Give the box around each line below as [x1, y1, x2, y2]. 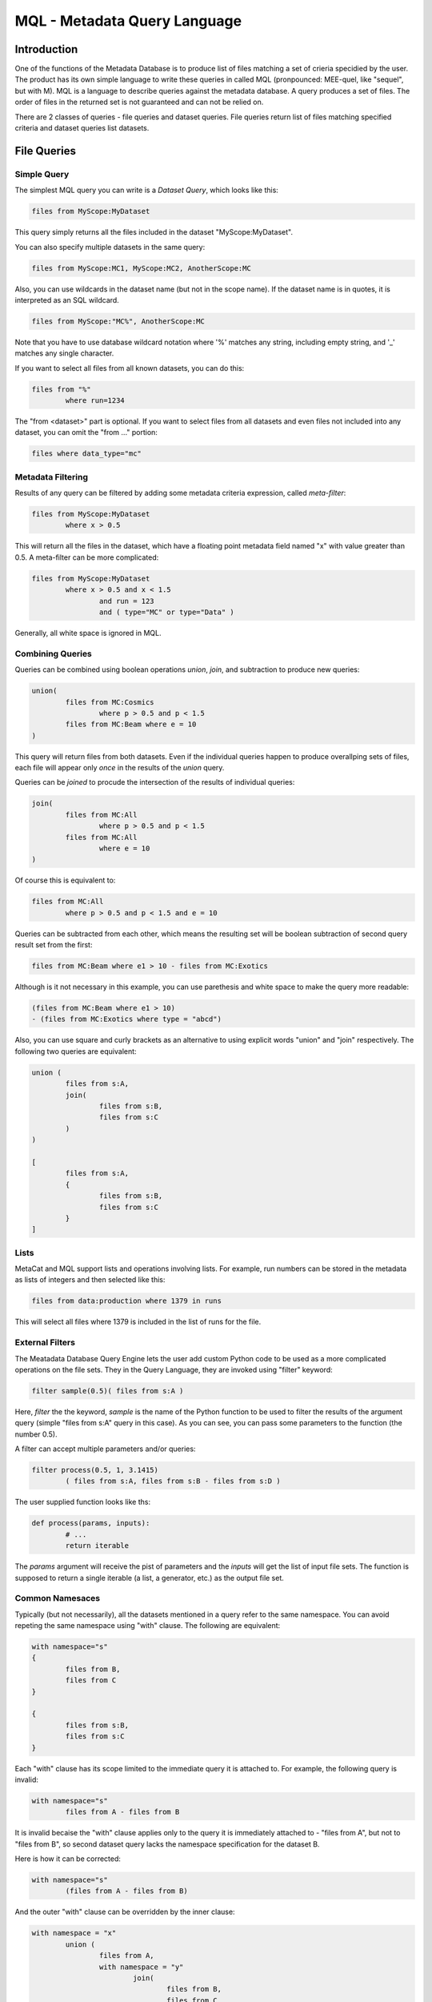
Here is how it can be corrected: [14, 1854, 122, 1863]
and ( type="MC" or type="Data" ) [98, 608, 235, 617]
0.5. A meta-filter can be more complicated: [14, 553, 159, 562]
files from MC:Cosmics [65, 697, 155, 706]
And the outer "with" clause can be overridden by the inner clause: [14, 1907, 235, 1917]
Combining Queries [14, 648, 92, 659]
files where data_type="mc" [31, 449, 142, 458]
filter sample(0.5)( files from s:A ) [31, 1386, 184, 1395]
